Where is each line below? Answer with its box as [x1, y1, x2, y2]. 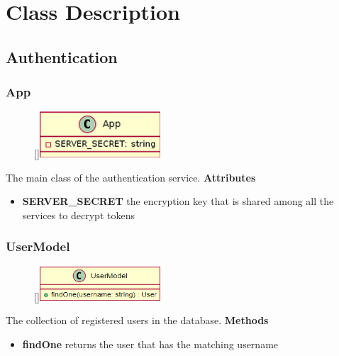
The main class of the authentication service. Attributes [6, 169, 256, 184]
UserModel [6, 238, 70, 255]
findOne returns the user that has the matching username [22, 337, 279, 352]
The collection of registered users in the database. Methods [6, 313, 269, 328]
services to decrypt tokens [22, 207, 135, 222]
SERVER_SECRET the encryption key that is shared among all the [22, 194, 334, 208]
